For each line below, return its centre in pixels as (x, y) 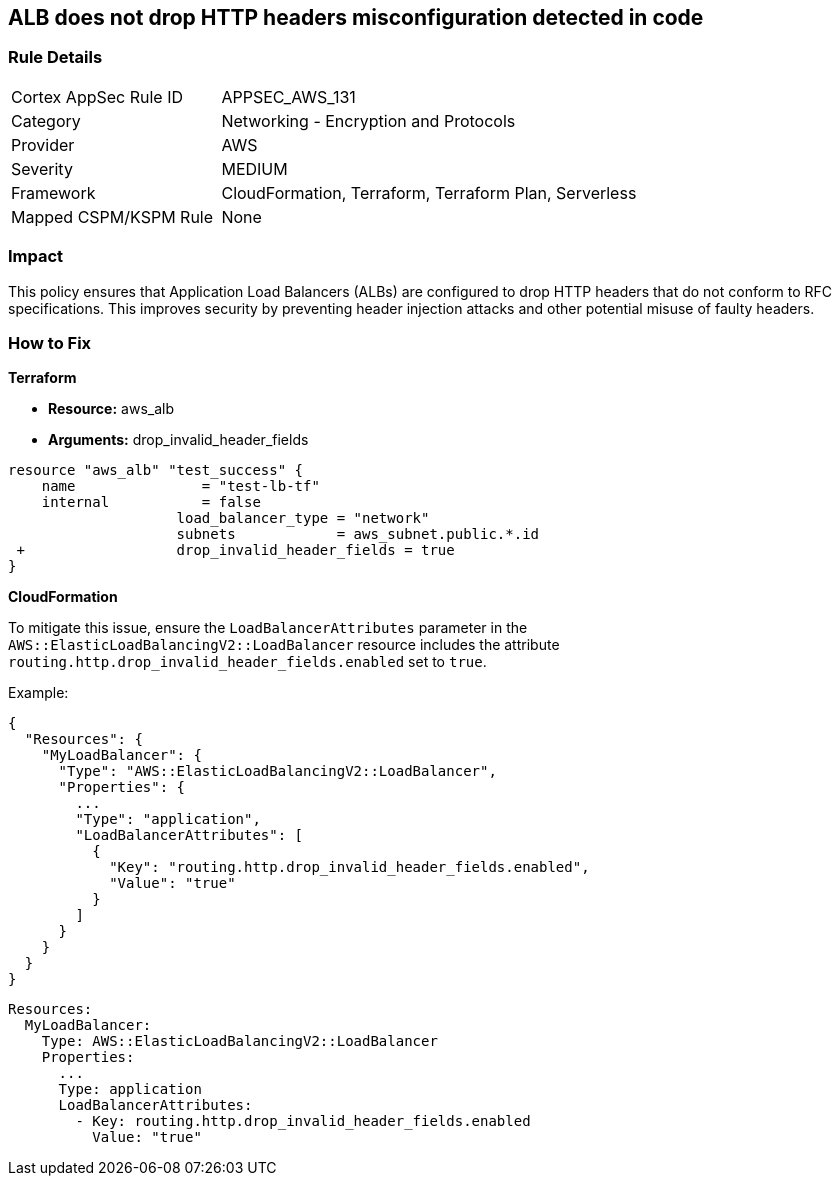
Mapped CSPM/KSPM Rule (112, 216)
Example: (38, 693)
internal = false (151, 502)
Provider (43, 144)
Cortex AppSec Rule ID (97, 96)
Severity (42, 168)
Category (46, 120)
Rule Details (55, 57)
